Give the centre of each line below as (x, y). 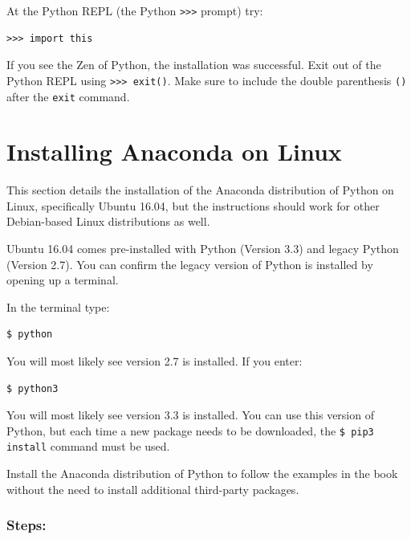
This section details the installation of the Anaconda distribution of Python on (200, 190)
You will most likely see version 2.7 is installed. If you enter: (155, 361)
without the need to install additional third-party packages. (153, 489)
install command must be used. (88, 446)
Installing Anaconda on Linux (174, 151)
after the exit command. (68, 96)
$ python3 (33, 388)
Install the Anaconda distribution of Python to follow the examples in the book (202, 474)
